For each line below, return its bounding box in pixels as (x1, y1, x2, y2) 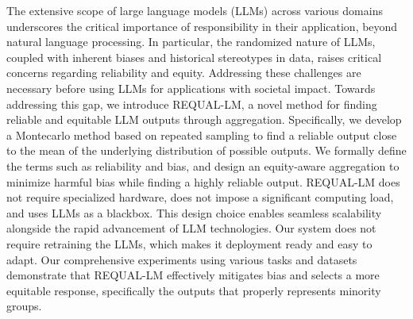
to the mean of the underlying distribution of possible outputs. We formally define (6, 142, 407, 159)
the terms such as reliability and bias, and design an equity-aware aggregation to (6, 157, 399, 174)
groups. (6, 298, 42, 314)
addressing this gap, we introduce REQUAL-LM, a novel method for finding (6, 95, 377, 112)
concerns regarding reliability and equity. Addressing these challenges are (6, 64, 361, 81)
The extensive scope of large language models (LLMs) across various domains (6, 2, 383, 18)
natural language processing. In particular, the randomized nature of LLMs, (6, 33, 376, 50)
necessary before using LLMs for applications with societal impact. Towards (6, 79, 376, 96)
